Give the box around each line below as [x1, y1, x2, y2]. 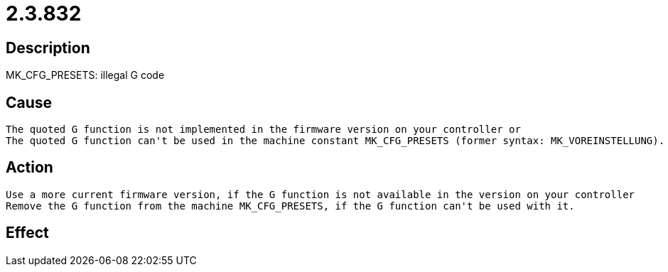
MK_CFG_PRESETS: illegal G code [6, 69, 165, 82]
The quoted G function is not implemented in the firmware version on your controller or [6, 124, 521, 136]
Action [6, 158, 53, 177]
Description [6, 38, 90, 57]
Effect [6, 224, 49, 242]
